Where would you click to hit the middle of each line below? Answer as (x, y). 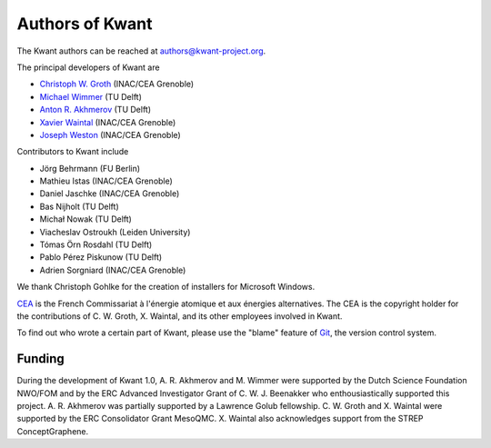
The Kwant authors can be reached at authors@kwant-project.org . (141, 51)
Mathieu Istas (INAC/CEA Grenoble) (106, 181)
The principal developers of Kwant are (88, 67)
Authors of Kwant (85, 24)
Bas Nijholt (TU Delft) (80, 206)
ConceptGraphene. (53, 431)
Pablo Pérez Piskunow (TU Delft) (101, 257)
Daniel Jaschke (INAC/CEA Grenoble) (110, 194)
